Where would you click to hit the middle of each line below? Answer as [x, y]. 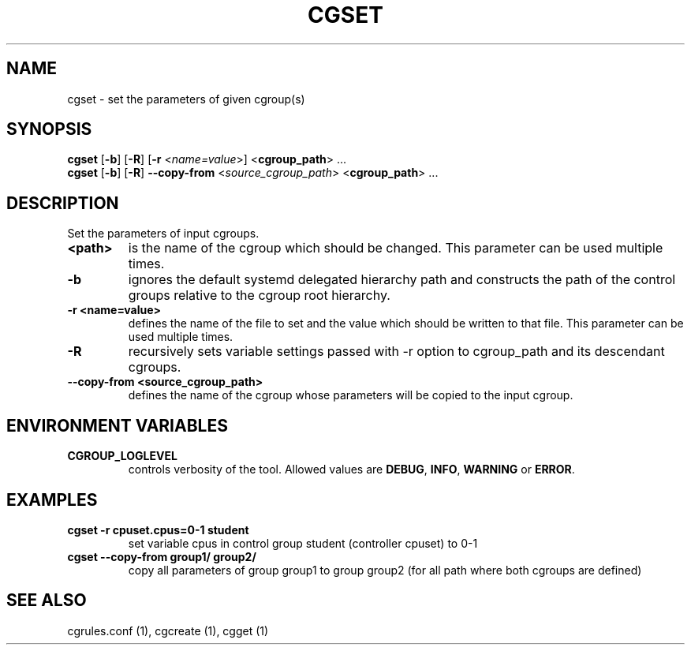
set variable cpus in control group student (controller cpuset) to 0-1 [303, 543]
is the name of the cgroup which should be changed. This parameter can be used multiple [396, 248]
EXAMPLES [52, 499]
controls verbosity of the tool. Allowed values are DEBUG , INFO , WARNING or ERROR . [351, 470]
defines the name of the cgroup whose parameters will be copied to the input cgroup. [351, 395]
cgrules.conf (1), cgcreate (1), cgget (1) [168, 630]
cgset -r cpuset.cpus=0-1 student [158, 529]
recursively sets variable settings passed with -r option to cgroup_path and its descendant [396, 352]
